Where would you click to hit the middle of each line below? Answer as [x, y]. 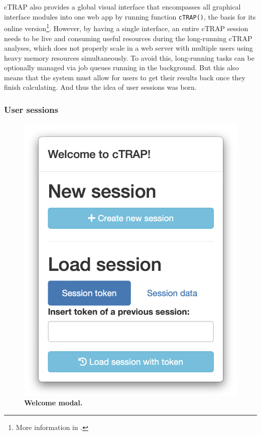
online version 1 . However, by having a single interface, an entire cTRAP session [126, 27]
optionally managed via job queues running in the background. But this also [121, 67]
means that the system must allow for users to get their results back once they [125, 77]
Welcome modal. [53, 403]
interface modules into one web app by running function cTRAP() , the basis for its [130, 16]
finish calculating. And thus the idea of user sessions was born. [100, 87]
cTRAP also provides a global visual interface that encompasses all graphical [122, 7]
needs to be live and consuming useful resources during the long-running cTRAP [128, 38]
